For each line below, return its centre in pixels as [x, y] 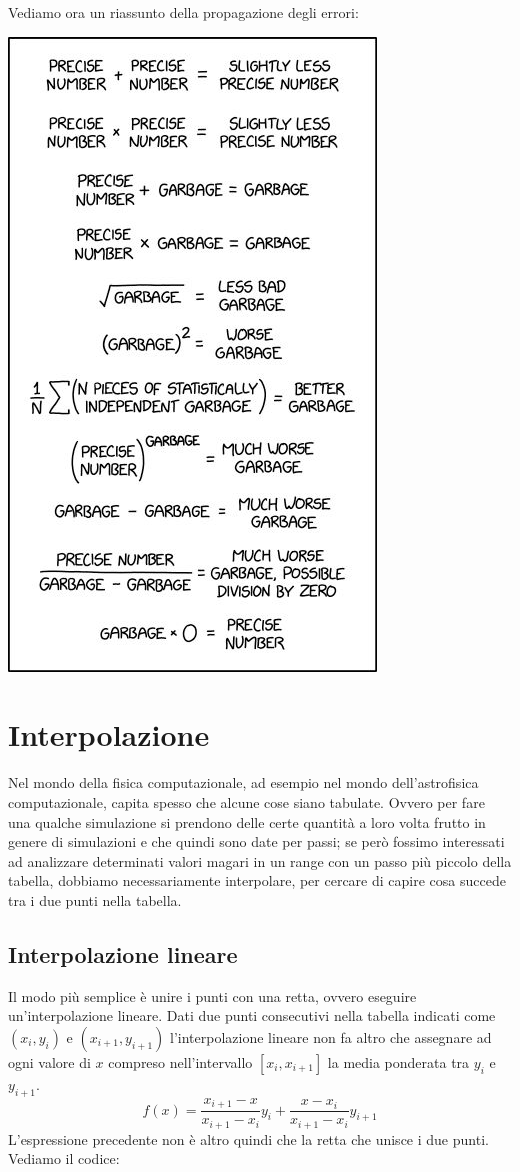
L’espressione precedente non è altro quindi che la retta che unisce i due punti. [248, 1138]
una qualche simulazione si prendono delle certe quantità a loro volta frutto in [247, 821]
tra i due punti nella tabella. [95, 899]
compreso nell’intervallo [180, 1061]
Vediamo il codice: [64, 1158]
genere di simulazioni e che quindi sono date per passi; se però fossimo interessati [256, 841]
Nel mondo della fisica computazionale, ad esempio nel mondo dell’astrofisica [243, 782]
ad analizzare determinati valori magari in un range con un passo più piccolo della [260, 860]
